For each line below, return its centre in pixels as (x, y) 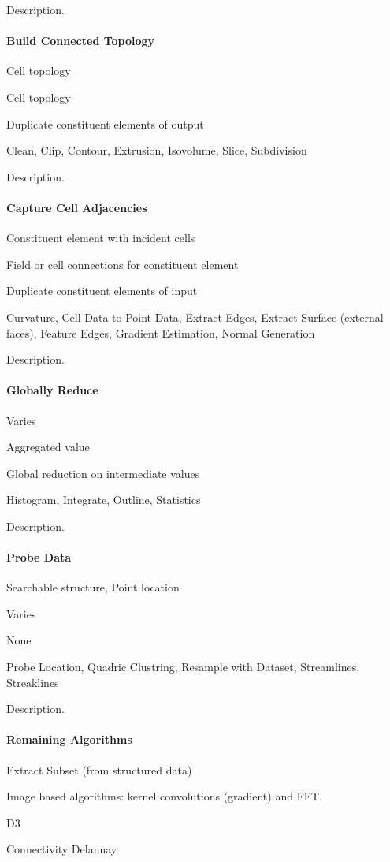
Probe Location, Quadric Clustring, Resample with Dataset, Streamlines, (183, 667)
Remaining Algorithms (69, 739)
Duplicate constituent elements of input (102, 291)
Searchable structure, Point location (93, 587)
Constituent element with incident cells (101, 238)
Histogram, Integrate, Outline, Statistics (104, 500)
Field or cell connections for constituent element (123, 264)
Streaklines (33, 682)
